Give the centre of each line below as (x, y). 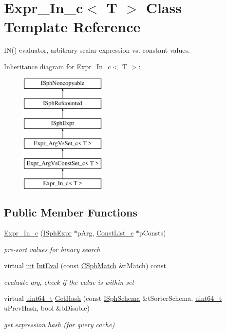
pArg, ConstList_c (105, 233)
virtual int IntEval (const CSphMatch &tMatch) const (85, 265)
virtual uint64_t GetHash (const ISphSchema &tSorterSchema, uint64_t (113, 298)
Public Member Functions (71, 212)
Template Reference (72, 27)
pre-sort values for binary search (52, 249)
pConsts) (152, 233)
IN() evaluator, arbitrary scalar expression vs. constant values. (97, 50)
